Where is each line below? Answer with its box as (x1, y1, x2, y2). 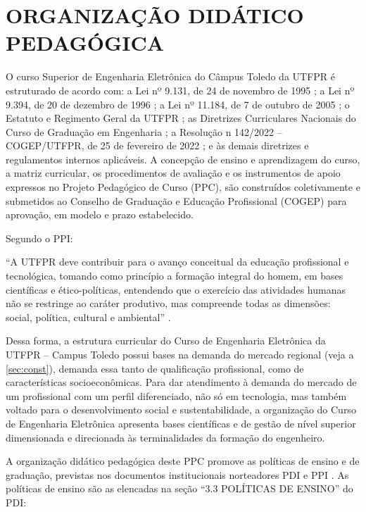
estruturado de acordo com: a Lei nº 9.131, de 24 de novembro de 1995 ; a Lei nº (6, 82, 355, 97)
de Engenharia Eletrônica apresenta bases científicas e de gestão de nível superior (6, 416, 356, 430)
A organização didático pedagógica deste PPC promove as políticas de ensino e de (6, 454, 360, 468)
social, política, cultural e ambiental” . (6, 309, 171, 324)
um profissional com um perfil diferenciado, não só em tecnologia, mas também (6, 388, 347, 403)
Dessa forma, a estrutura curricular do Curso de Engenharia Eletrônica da (6, 333, 326, 348)
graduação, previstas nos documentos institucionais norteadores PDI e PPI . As (6, 467, 349, 482)
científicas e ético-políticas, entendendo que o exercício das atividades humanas (6, 282, 346, 296)
